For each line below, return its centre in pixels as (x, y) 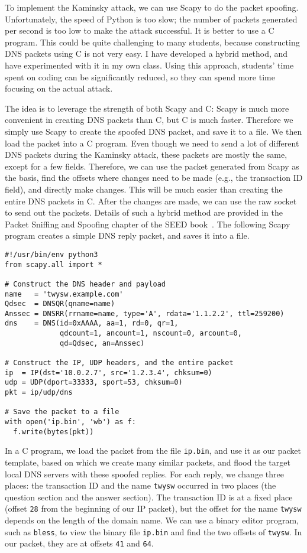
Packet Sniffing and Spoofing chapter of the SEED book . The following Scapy (148, 224)
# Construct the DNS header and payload (85, 284)
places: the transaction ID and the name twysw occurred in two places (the (140, 485)
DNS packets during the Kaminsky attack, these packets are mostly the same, (146, 154)
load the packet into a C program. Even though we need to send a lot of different (152, 143)
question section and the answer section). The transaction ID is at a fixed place (149, 497)
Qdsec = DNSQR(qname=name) (60, 304)
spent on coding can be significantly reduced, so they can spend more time (140, 77)
